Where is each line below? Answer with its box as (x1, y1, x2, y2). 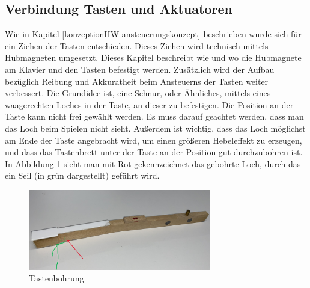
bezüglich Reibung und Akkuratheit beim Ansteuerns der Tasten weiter (5, 75, 269, 87)
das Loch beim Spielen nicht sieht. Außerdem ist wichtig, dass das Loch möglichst (5, 121, 306, 134)
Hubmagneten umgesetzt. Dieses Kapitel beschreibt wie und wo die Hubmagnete (5, 51, 302, 64)
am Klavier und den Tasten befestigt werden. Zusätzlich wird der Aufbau (5, 63, 275, 75)
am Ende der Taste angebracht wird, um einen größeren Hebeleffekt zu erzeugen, (5, 133, 302, 146)
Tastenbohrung (29, 272, 84, 284)
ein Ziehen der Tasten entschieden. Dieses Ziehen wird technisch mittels (5, 39, 269, 52)
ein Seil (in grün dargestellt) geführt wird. (5, 169, 160, 182)
